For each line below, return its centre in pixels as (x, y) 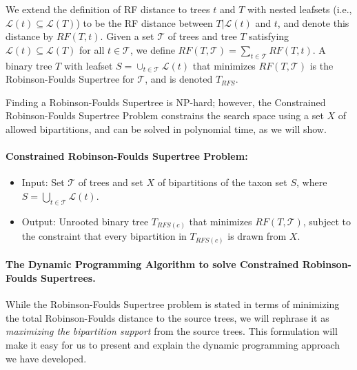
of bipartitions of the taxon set (222, 182)
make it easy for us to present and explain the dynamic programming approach (173, 344)
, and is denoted (179, 79)
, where (312, 182)
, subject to (327, 221)
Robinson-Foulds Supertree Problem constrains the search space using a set (165, 115)
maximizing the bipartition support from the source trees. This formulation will (172, 331)
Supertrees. (68, 277)
